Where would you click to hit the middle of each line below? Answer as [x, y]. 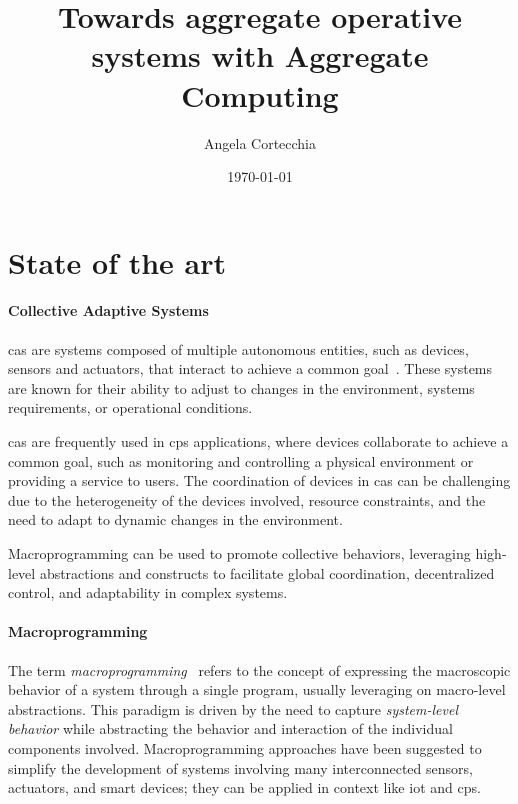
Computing [260, 94]
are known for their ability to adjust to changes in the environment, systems [241, 387]
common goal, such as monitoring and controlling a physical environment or [241, 460]
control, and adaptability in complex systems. [148, 592]
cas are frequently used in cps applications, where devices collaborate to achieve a [258, 441]
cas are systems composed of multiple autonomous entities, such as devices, [238, 348]
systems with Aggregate [260, 55]
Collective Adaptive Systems [108, 310]
